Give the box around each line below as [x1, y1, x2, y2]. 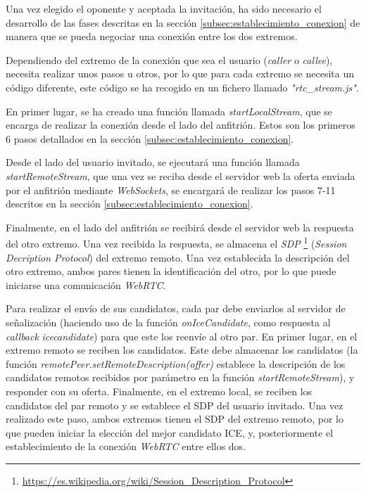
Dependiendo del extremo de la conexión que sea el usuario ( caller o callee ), [6, 52, 333, 67]
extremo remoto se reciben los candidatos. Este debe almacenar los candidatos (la [6, 342, 358, 357]
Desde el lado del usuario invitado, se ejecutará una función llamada [6, 155, 300, 169]
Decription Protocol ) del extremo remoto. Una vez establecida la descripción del [6, 250, 350, 264]
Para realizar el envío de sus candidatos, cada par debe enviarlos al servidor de [6, 301, 346, 316]
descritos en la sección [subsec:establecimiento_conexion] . [6, 196, 253, 211]
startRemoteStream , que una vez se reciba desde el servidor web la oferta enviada [6, 168, 355, 183]
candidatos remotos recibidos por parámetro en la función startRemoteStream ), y [6, 370, 355, 385]
